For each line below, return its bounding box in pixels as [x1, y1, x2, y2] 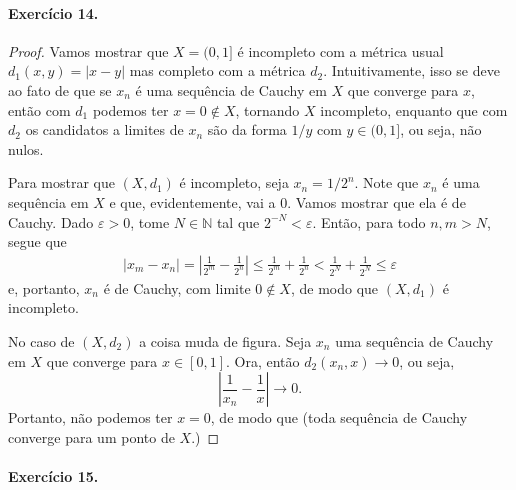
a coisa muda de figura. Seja [139, 330, 312, 351]
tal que [216, 211, 260, 232]
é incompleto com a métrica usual [237, 40, 444, 61]
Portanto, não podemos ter [8, 407, 173, 428]
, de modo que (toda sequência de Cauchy [210, 407, 468, 428]
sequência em [8, 191, 89, 212]
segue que [8, 231, 67, 252]
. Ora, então [225, 350, 300, 371]
